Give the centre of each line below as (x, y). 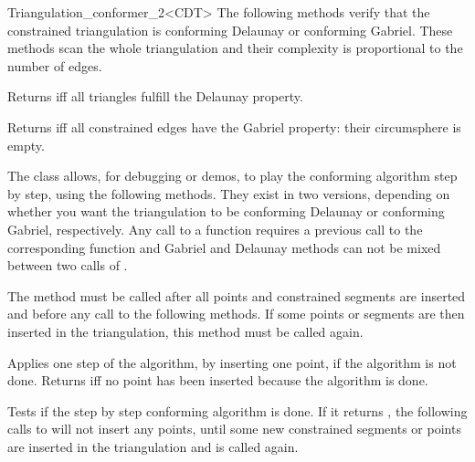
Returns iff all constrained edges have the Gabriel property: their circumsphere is (234, 126)
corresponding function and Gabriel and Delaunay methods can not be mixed (224, 247)
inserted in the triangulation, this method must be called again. (185, 331)
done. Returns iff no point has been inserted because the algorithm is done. (218, 380)
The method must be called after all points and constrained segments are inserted (237, 295)
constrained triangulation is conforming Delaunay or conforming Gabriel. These (230, 30)
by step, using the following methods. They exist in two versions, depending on (229, 193)
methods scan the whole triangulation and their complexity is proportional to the (235, 48)
